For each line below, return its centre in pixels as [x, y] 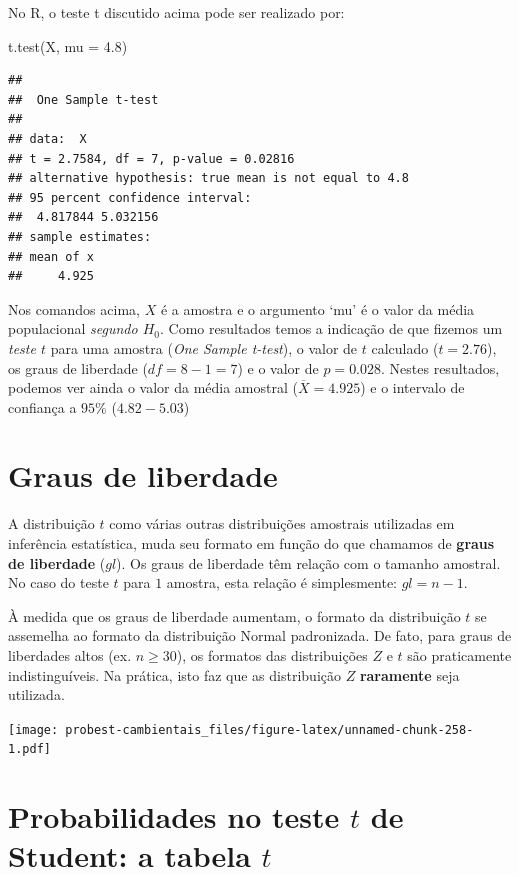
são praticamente [459, 654]
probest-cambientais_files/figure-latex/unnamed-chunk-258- [269, 729]
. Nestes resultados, [440, 367]
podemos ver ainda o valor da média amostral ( [153, 387]
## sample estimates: [80, 236]
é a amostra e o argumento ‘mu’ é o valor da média [317, 308]
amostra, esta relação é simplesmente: [282, 582]
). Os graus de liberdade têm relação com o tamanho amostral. [308, 562]
